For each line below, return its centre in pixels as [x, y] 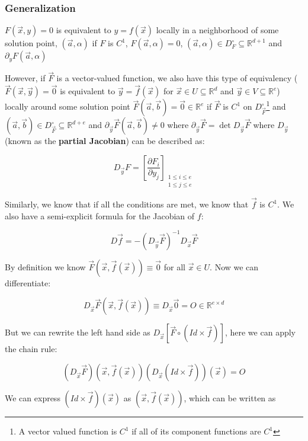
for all [174, 266]
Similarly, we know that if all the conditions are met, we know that [127, 204]
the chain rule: [31, 349]
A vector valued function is [68, 431]
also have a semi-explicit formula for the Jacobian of [100, 215]
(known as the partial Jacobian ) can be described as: [105, 141]
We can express [33, 398]
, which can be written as [230, 398]
